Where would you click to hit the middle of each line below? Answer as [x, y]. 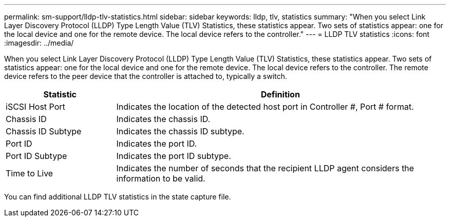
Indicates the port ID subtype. [174, 156]
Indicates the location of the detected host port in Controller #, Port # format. [265, 107]
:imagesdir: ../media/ [39, 43]
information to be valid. [161, 178]
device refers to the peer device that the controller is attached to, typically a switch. [146, 76]
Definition [280, 94]
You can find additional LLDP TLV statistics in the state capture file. [118, 197]
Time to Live [30, 173]
